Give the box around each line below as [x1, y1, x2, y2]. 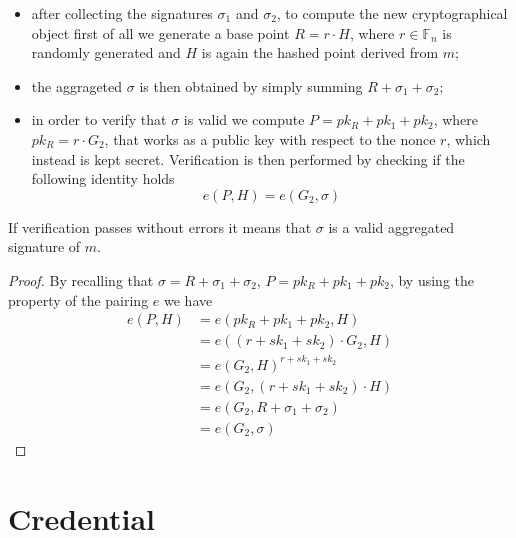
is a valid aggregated [328, 216, 455, 237]
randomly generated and [31, 42, 181, 63]
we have [164, 289, 213, 310]
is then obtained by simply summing [139, 75, 363, 96]
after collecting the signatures [31, 3, 213, 23]
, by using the [389, 269, 475, 290]
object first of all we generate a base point [31, 22, 290, 43]
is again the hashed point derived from [201, 42, 439, 63]
